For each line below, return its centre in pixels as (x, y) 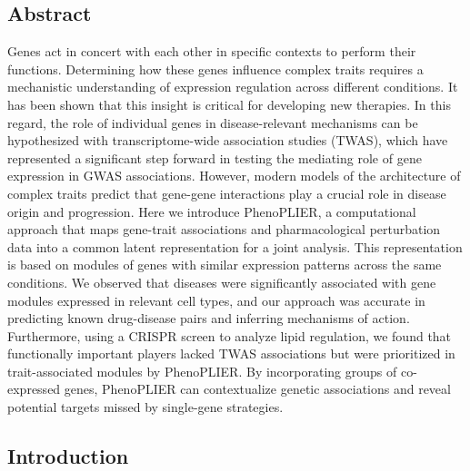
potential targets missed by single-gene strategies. (145, 407)
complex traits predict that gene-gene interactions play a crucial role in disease (227, 193)
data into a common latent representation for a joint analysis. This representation (235, 246)
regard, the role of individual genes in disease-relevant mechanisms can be (213, 122)
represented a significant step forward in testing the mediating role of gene (215, 157)
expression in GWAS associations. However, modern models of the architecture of (234, 176)
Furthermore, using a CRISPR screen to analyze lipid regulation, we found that (230, 335)
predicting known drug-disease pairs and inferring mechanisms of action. (209, 318)
